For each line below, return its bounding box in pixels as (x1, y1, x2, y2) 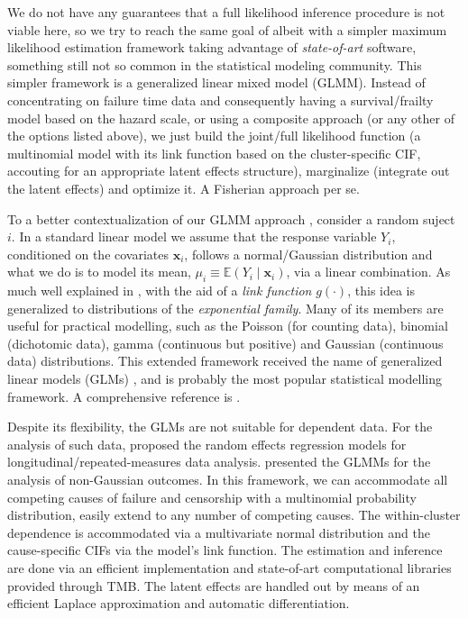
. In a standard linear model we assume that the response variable (11, 227, 377, 246)
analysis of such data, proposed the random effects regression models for (7, 434, 407, 453)
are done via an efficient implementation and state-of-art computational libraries (7, 559, 452, 577)
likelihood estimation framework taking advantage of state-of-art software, (7, 38, 417, 57)
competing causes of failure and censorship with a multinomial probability (7, 487, 417, 506)
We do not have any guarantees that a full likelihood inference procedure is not (7, 3, 445, 21)
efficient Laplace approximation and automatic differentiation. (7, 594, 350, 613)
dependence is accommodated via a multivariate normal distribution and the (7, 523, 430, 541)
